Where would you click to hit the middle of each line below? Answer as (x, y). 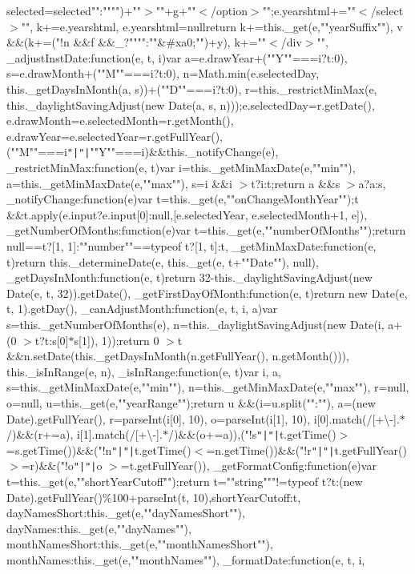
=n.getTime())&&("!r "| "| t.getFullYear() (306, 450)
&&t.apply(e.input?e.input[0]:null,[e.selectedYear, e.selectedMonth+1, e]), (187, 214)
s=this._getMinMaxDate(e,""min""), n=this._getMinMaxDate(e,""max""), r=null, (208, 387)
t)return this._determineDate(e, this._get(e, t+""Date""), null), (163, 261)
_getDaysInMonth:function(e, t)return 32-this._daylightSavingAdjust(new (189, 277)
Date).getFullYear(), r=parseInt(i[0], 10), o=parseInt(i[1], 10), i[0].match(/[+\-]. (203, 418)
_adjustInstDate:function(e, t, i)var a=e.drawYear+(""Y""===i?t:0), (177, 57)
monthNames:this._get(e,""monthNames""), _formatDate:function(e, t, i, (186, 560)
